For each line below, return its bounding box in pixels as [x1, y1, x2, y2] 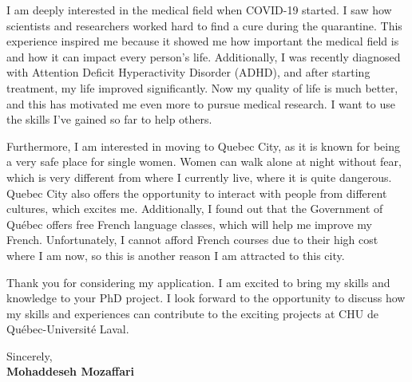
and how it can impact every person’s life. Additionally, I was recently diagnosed [6, 48, 401, 65]
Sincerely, [6, 347, 53, 364]
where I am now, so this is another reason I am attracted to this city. [6, 246, 345, 263]
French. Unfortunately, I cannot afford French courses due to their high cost [6, 231, 378, 248]
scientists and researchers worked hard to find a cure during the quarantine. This [6, 17, 402, 33]
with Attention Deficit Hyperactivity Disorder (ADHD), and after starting [6, 64, 370, 81]
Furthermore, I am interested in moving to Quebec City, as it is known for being [6, 137, 400, 154]
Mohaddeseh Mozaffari [6, 363, 135, 380]
